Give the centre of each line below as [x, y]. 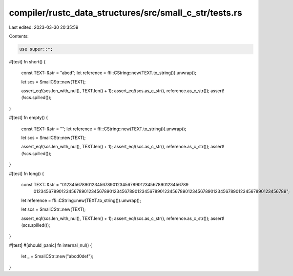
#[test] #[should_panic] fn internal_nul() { [51, 245]
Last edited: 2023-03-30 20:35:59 [44, 27]
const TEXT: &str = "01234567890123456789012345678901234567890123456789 [105, 184]
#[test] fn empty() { [29, 118]
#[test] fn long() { [26, 174]
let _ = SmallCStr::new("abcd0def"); [57, 256]
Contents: [19, 36]
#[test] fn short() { [27, 61]
